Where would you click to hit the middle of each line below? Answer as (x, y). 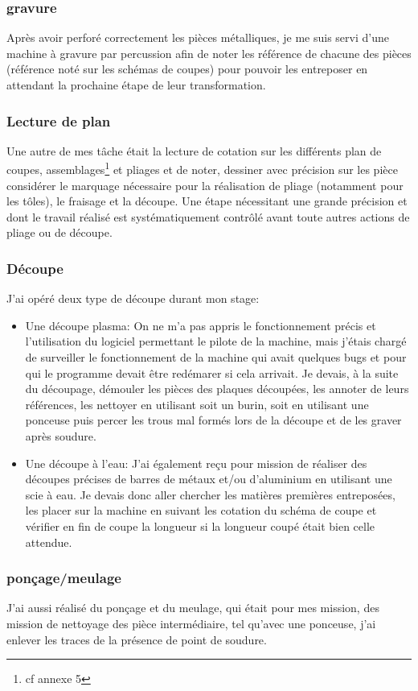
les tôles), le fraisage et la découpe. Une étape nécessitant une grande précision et (207, 201)
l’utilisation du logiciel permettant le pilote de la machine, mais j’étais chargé (216, 341)
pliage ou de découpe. (59, 232)
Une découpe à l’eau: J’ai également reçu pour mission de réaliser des (196, 463)
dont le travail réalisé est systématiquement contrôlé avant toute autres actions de (208, 216)
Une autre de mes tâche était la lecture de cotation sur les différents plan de (194, 150)
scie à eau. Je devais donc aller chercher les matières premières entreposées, (210, 494)
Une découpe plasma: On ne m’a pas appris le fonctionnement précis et (201, 325)
